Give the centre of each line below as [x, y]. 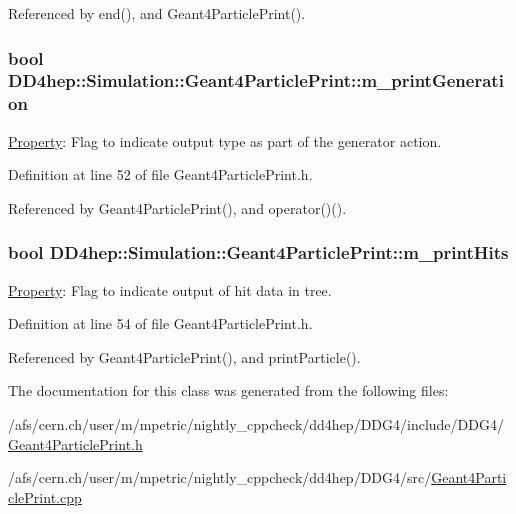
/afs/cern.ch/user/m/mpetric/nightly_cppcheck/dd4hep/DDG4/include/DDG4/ [256, 424]
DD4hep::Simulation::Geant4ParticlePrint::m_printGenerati [256, 80]
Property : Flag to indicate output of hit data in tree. [170, 289]
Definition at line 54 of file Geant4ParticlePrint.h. [160, 323]
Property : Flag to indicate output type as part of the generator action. [225, 140]
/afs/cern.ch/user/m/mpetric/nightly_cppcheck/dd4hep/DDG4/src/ [220, 477]
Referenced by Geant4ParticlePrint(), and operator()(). [177, 207]
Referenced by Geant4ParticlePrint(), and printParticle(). [184, 356]
